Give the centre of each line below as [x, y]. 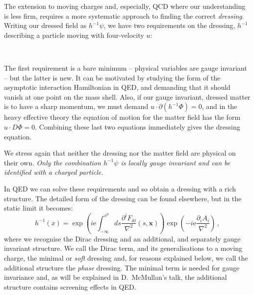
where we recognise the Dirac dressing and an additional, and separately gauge [122, 238]
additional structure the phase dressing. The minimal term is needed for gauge [122, 267]
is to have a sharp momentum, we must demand [76, 106]
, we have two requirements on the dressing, [169, 25]
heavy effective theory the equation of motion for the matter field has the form [122, 117]
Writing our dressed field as [45, 25]
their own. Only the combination [52, 162]
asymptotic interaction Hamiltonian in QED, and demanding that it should [117, 87]
